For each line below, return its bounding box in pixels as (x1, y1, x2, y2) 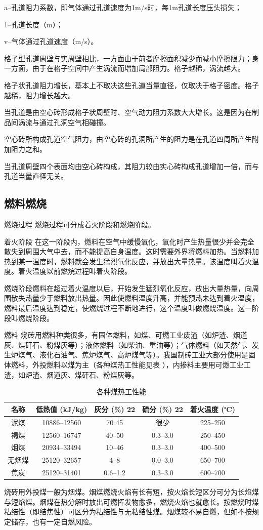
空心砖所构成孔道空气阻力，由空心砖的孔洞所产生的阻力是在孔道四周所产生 (4, 134, 252, 144)
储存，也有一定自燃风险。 (11, 516, 96, 526)
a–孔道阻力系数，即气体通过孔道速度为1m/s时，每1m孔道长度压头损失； (4, 2, 242, 12)
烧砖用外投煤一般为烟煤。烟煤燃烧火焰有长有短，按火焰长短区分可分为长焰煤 (4, 486, 259, 497)
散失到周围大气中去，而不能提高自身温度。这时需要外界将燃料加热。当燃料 (4, 246, 252, 257)
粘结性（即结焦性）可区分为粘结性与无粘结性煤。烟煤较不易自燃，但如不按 (4, 506, 252, 517)
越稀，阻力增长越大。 (4, 90, 75, 100)
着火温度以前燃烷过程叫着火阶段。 (18, 266, 131, 276)
